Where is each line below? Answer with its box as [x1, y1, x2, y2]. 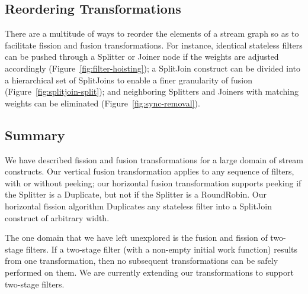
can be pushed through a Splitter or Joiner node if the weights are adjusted [5, 50, 279, 63]
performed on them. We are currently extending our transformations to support [5, 266, 294, 278]
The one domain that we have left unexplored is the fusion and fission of [5, 231, 268, 244]
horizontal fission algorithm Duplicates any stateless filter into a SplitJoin [5, 199, 272, 212]
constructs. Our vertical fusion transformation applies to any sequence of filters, [5, 165, 294, 177]
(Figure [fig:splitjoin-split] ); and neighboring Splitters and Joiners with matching [5, 85, 299, 98]
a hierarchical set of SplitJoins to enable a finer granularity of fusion [5, 73, 252, 86]
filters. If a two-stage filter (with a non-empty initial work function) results [25, 243, 298, 255]
